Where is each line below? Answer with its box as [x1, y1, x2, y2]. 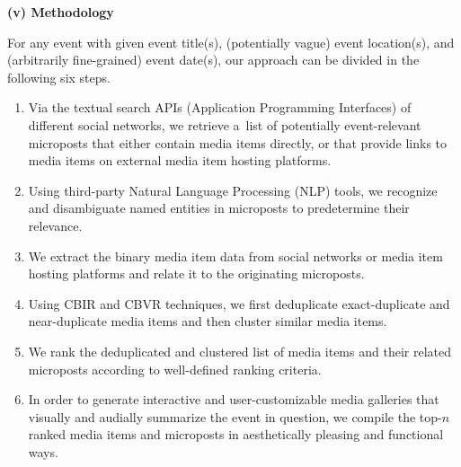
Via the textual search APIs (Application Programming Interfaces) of [28, 98, 412, 117]
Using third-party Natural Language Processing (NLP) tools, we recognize [28, 181, 438, 199]
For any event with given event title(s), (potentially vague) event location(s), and [7, 32, 455, 51]
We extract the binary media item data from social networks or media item [28, 246, 443, 265]
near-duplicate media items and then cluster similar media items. [28, 312, 387, 330]
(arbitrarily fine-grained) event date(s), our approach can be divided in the [7, 50, 420, 69]
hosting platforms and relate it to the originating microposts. [28, 264, 365, 283]
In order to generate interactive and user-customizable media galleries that [28, 390, 439, 409]
